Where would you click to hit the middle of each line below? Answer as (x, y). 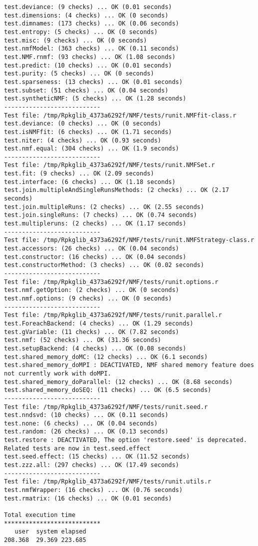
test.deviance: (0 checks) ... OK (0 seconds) (83, 124)
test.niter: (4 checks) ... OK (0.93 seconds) (83, 140)
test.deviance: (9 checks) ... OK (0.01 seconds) (88, 7)
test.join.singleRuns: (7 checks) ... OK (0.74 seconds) (101, 215)
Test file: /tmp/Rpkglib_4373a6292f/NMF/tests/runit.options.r (111, 282)
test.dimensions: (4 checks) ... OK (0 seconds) (86, 15)
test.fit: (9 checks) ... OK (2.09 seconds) (79, 174)
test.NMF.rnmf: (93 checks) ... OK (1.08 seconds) (90, 57)
